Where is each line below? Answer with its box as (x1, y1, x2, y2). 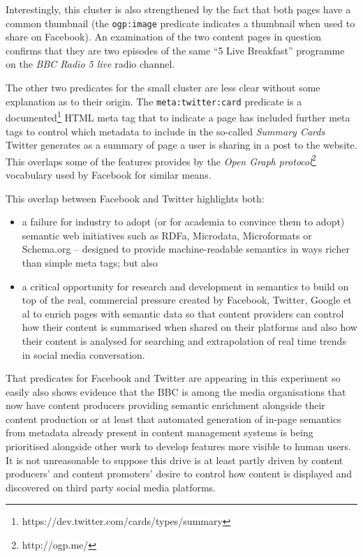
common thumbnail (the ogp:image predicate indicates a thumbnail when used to (6, 15, 355, 30)
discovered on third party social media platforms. (6, 480, 216, 494)
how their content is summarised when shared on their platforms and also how (22, 320, 357, 334)
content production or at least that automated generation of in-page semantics (6, 411, 341, 426)
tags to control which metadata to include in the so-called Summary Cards (6, 124, 325, 138)
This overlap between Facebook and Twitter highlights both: (6, 191, 265, 205)
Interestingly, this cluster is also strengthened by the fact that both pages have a (6, 2, 351, 16)
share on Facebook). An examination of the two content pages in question (6, 29, 321, 44)
